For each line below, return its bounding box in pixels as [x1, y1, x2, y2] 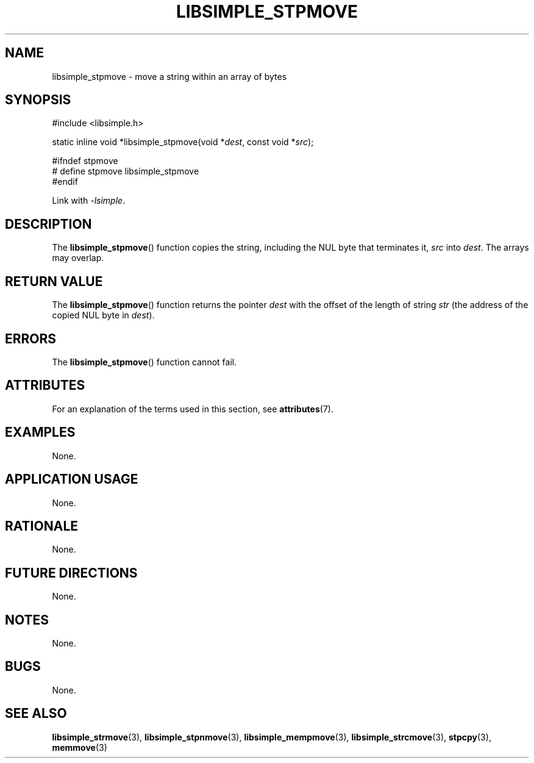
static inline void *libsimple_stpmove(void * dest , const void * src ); [52, 137, 314, 148]
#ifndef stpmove [52, 156, 118, 167]
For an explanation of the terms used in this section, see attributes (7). [52, 403, 333, 414]
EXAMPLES [5, 424, 76, 440]
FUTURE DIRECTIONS [5, 565, 138, 581]
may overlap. [52, 253, 104, 263]
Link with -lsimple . [52, 195, 126, 206]
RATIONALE [5, 518, 79, 534]
